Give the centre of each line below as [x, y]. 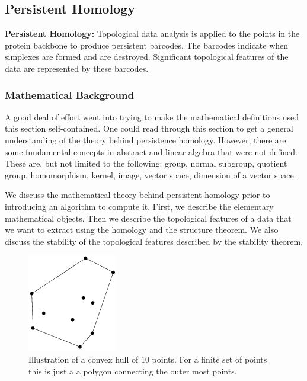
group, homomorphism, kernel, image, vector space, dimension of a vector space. [151, 175]
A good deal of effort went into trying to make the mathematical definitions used [152, 116]
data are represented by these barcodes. [77, 68]
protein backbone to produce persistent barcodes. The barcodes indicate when [147, 45]
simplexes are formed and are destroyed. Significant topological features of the [147, 57]
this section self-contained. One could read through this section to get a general [149, 128]
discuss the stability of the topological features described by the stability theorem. [154, 241]
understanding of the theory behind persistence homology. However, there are [145, 140]
